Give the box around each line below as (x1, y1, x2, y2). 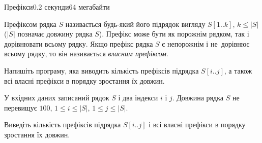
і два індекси (118, 92, 158, 103)
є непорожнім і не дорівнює (162, 38, 250, 49)
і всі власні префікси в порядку (149, 119, 246, 130)
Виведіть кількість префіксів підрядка (4, 119, 121, 130)
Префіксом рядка (4, 18, 56, 29)
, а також (224, 65, 252, 76)
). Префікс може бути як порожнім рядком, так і (99, 28, 249, 39)
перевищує (4, 102, 37, 113)
